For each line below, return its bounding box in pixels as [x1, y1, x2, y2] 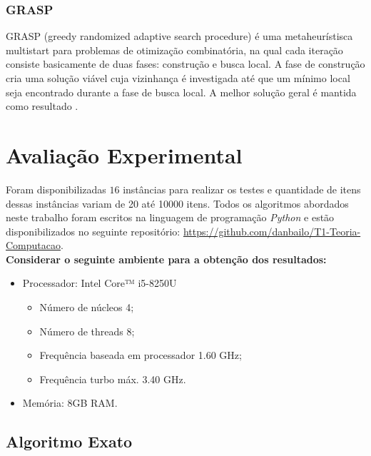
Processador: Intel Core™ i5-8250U [22, 275, 177, 290]
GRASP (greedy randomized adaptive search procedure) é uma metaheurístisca [6, 29, 353, 44]
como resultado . [6, 98, 78, 113]
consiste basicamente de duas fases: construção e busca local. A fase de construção [6, 56, 365, 71]
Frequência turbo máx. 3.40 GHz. [39, 371, 186, 386]
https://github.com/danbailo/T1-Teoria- [183, 223, 361, 238]
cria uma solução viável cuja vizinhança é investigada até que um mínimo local [6, 71, 350, 85]
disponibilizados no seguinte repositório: [6, 223, 181, 238]
